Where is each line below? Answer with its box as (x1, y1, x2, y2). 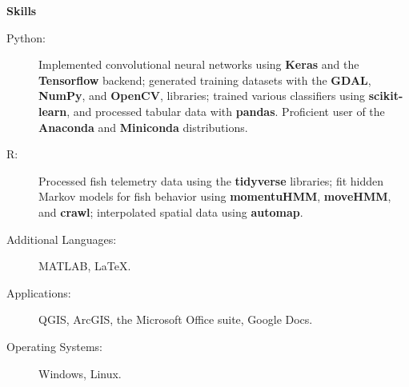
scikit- (368, 87, 403, 104)
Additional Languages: (6, 230, 117, 247)
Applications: (6, 284, 71, 301)
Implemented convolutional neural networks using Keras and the (38, 56, 359, 73)
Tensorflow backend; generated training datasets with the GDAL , (38, 71, 371, 88)
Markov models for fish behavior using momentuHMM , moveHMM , (38, 188, 391, 205)
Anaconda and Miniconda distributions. (38, 118, 248, 135)
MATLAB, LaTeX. (38, 257, 131, 274)
